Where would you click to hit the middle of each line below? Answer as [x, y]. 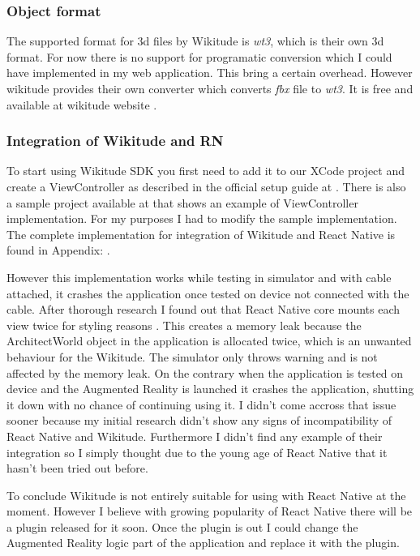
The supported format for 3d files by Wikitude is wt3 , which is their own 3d [195, 41]
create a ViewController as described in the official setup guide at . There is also [206, 186]
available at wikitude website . [82, 104]
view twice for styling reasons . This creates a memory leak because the [184, 325]
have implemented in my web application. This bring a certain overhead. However [210, 73]
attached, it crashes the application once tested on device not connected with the [208, 293]
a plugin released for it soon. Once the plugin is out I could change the [182, 526]
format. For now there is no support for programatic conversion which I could [199, 56]
